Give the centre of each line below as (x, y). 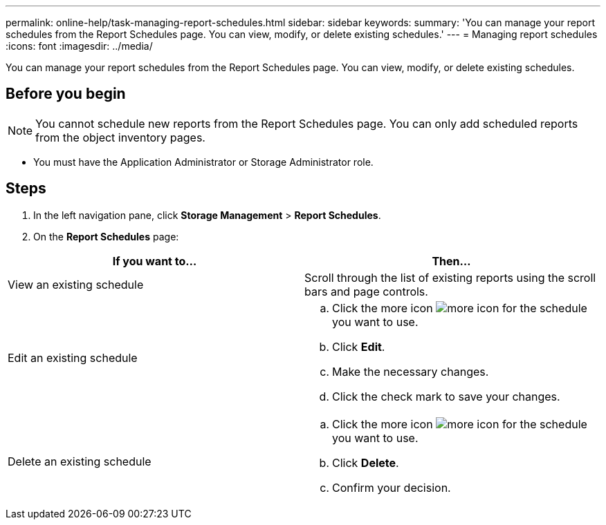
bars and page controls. (366, 291)
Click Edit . (359, 346)
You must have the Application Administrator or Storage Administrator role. (203, 162)
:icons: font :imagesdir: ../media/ (79, 46)
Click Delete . (366, 462)
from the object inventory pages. (120, 137)
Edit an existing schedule (73, 357)
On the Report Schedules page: (106, 236)
